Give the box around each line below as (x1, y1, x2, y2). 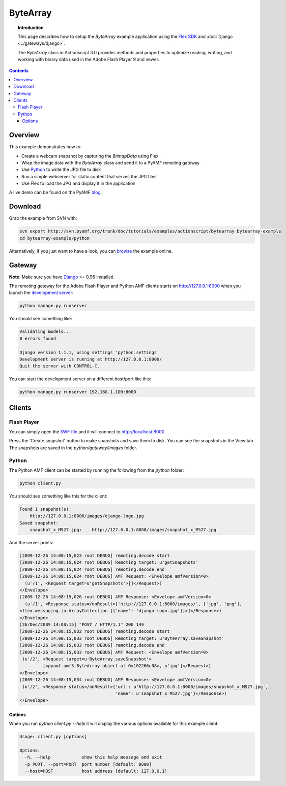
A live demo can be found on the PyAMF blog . (9, 190, 102, 196)
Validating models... (19, 329, 72, 334)
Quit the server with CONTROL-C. (19, 363, 100, 369)
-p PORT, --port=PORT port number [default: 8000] (25, 761, 152, 767)
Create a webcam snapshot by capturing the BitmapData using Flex (21, 153, 159, 159)
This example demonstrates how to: (9, 144, 82, 150)
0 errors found (19, 335, 56, 341)
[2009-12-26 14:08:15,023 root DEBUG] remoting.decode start (19, 553, 170, 558)
